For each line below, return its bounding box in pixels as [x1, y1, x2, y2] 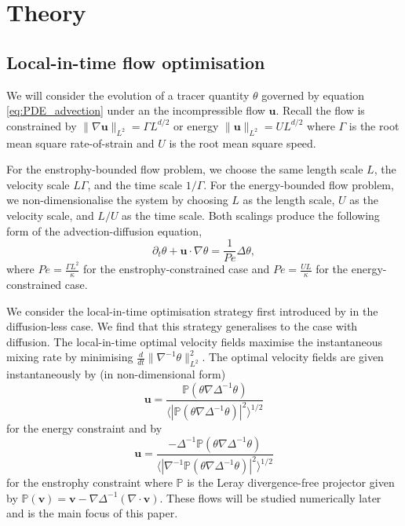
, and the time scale [87, 176, 183, 192]
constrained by [6, 117, 77, 133]
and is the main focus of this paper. [6, 505, 178, 521]
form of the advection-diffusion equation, [6, 222, 202, 239]
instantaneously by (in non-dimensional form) [6, 366, 226, 382]
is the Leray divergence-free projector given [187, 474, 395, 491]
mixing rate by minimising [6, 349, 133, 365]
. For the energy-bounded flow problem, [203, 176, 394, 192]
